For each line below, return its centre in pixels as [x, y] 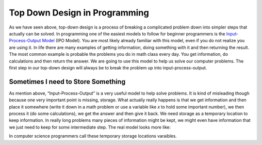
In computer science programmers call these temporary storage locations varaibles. [93, 136]
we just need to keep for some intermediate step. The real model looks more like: [90, 127]
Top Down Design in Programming [79, 13]
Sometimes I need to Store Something [67, 82]
